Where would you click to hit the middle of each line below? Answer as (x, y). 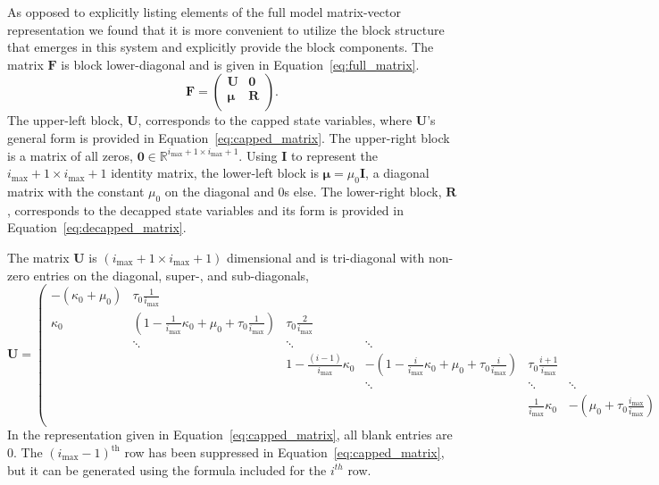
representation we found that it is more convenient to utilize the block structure (226, 29)
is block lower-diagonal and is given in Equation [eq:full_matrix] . (240, 64)
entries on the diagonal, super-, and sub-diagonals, (171, 275)
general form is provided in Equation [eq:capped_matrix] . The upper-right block (229, 137)
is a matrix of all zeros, (70, 155)
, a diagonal (397, 173)
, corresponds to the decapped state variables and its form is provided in (205, 209)
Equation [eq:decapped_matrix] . (97, 227)
